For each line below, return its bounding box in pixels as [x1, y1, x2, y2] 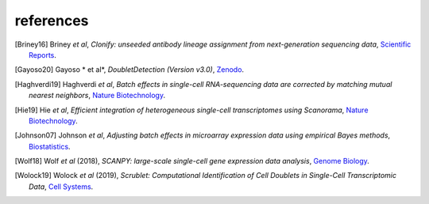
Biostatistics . [29, 142, 71, 151]
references [14, 12, 89, 29]
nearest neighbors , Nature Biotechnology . [29, 91, 166, 100]
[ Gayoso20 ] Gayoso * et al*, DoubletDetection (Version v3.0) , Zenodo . [14, 65, 245, 74]
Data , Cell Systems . [29, 182, 94, 191]
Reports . [29, 50, 57, 59]
